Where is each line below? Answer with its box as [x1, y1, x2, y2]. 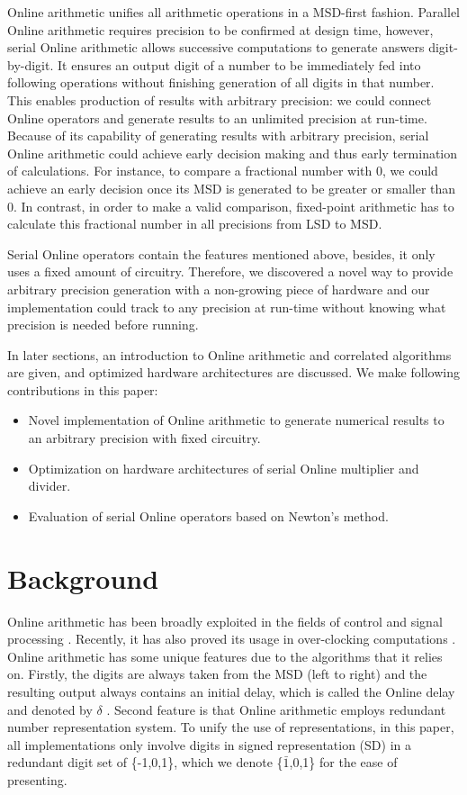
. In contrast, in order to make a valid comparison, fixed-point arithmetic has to [13, 196, 454, 215]
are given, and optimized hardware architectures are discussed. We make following [7, 363, 460, 382]
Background [7, 559, 159, 596]
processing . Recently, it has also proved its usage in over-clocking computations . [7, 629, 456, 648]
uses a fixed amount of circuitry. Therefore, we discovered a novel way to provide [7, 262, 454, 281]
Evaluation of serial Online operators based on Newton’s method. [28, 506, 389, 525]
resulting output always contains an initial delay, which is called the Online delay [7, 682, 455, 700]
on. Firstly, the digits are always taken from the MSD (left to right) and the [7, 664, 427, 683]
